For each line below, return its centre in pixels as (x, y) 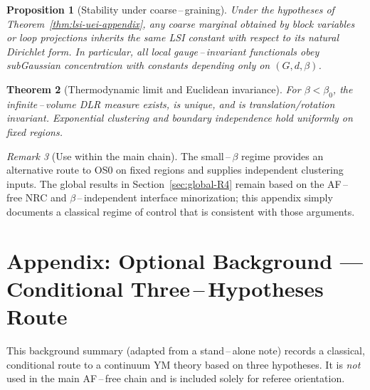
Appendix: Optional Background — (185, 260)
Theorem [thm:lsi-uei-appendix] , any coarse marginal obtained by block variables (181, 23)
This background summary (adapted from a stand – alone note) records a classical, (186, 351)
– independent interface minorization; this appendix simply (205, 197)
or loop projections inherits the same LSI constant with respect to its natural (173, 37)
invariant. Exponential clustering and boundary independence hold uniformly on (180, 118)
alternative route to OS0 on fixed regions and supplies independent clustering (175, 170)
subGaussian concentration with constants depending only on (138, 65)
